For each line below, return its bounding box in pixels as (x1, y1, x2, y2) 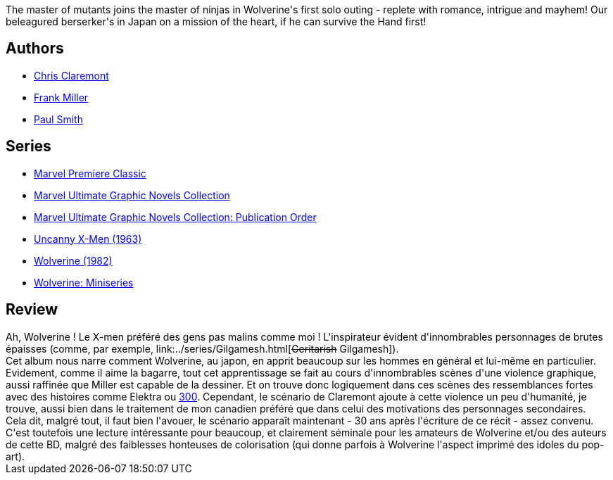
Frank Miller (34, 91, 89, 103)
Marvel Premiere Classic (34, 167, 146, 179)
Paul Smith (34, 113, 83, 125)
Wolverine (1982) (34, 254, 113, 267)
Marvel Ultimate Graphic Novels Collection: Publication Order (34, 210, 317, 223)
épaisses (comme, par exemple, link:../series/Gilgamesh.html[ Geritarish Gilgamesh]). (6, 342, 399, 355)
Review (6, 301, 58, 319)
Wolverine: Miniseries (34, 276, 134, 289)
